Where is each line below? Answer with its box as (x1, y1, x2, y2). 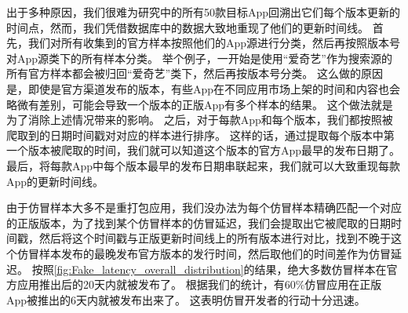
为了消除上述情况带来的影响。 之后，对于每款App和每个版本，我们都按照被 (6, 111, 393, 128)
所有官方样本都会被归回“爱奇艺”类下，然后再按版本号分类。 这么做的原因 (6, 65, 383, 82)
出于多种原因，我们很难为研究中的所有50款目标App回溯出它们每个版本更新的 (6, 4, 401, 20)
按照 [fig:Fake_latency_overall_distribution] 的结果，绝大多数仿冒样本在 (31, 260, 387, 277)
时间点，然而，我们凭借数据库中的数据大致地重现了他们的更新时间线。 (6, 19, 369, 35)
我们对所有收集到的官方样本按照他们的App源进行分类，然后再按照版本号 (27, 35, 401, 51)
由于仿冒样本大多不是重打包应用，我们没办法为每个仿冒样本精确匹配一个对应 (6, 199, 402, 216)
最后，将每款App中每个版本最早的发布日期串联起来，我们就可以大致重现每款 (6, 157, 401, 173)
